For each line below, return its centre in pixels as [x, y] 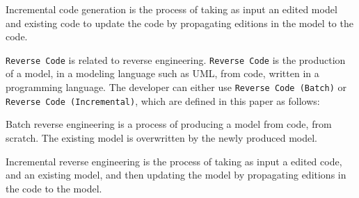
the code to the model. [54, 188]
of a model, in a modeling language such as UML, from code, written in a [162, 73]
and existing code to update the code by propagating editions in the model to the [179, 23]
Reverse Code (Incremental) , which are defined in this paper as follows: [163, 100]
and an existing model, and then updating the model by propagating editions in [176, 175]
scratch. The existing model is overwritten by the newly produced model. [161, 137]
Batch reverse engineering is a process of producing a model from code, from [169, 124]
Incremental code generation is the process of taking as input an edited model [171, 9]
